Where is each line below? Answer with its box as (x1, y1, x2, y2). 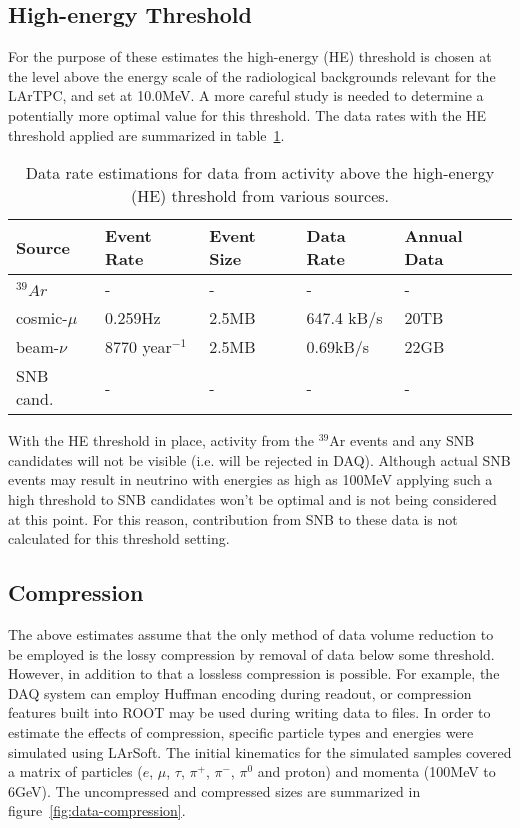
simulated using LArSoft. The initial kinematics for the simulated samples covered (8, 741, 512, 762)
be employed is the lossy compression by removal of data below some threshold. (8, 643, 495, 664)
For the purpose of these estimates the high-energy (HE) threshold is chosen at (8, 46, 492, 67)
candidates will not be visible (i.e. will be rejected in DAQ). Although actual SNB (8, 449, 511, 470)
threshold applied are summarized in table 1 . (8, 124, 285, 145)
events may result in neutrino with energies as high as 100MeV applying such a (8, 469, 493, 490)
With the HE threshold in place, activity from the (8, 430, 315, 451)
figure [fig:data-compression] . (8, 800, 186, 821)
